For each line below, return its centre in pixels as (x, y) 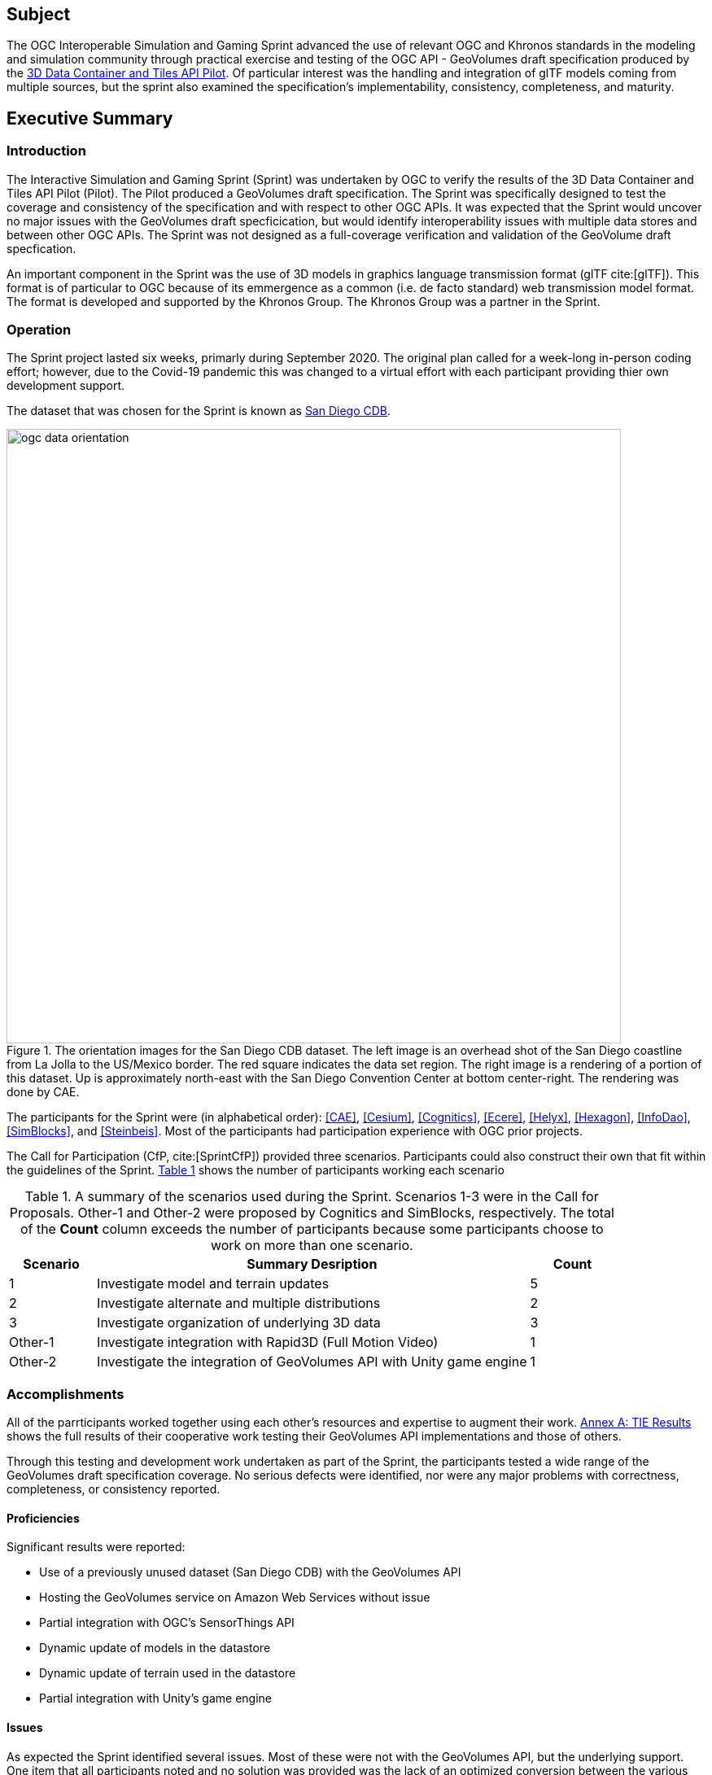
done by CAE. (43, 1092)
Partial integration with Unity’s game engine (156, 1698)
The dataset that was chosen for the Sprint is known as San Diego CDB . (199, 411)
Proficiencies (43, 1518)
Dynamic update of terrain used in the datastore (168, 1673)
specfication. (41, 248)
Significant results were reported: (96, 1547)
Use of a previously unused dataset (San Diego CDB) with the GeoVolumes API (250, 1572)
